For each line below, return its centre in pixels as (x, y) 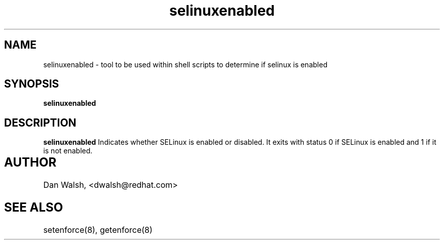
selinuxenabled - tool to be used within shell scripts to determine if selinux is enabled (185, 64)
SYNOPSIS (32, 84)
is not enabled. (68, 151)
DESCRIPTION (40, 123)
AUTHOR (30, 162)
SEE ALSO (34, 208)
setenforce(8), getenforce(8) (98, 230)
